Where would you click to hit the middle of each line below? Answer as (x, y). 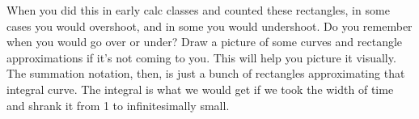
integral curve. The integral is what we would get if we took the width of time (200, 89)
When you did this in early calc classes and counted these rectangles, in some (198, 10)
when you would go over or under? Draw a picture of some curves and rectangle (205, 42)
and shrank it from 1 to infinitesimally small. (118, 105)
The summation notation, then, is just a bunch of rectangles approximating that (206, 73)
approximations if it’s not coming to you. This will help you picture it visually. (201, 57)
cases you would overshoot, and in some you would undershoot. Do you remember (209, 25)
